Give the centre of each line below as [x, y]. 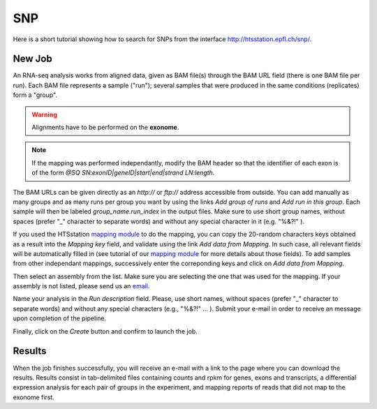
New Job [32, 59]
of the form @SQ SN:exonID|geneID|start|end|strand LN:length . [123, 173]
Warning [44, 114]
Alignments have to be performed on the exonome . [105, 127]
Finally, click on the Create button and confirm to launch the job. [105, 331]
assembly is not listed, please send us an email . [81, 286]
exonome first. [34, 397]
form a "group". [35, 95]
